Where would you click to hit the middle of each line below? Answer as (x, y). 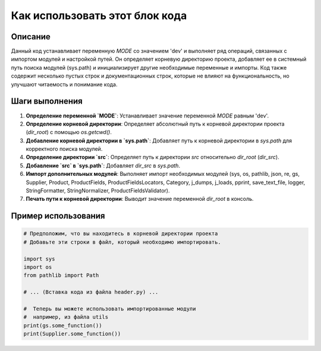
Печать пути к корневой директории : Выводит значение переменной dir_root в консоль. (140, 199)
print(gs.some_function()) (63, 325)
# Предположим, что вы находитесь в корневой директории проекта (121, 234)
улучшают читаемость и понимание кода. (64, 84)
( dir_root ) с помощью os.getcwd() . (69, 132)
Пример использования (58, 216)
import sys (39, 259)
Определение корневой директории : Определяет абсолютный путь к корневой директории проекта (155, 124)
